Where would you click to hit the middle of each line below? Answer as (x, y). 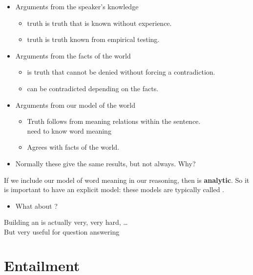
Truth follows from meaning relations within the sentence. (114, 121)
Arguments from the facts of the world (73, 55)
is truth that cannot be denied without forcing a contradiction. (121, 72)
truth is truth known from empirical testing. (93, 39)
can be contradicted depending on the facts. (93, 88)
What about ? (36, 206)
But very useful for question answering (62, 231)
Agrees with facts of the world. (73, 147)
